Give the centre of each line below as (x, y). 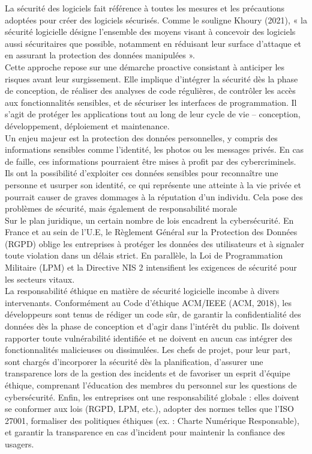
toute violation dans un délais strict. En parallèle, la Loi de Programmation (144, 255)
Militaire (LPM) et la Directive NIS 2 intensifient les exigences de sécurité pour (151, 267)
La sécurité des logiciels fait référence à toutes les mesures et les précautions (145, 8)
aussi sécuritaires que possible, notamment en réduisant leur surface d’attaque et (153, 43)
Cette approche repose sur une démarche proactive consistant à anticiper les (145, 66)
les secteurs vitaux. (40, 279)
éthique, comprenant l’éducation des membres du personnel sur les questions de (151, 385)
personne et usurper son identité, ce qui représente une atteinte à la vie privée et (153, 184)
